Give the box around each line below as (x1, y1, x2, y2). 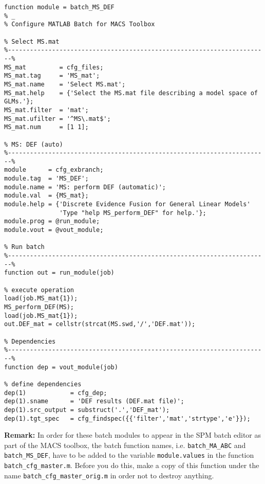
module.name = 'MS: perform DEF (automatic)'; (4, 183, 166, 191)
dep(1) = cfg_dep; (4, 389, 107, 397)
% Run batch (4, 243, 45, 251)
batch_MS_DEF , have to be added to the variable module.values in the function (4, 450, 254, 460)
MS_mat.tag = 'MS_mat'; (4, 72, 100, 80)
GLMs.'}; (4, 98, 34, 105)
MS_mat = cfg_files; (4, 63, 104, 71)
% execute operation (4, 286, 74, 294)
